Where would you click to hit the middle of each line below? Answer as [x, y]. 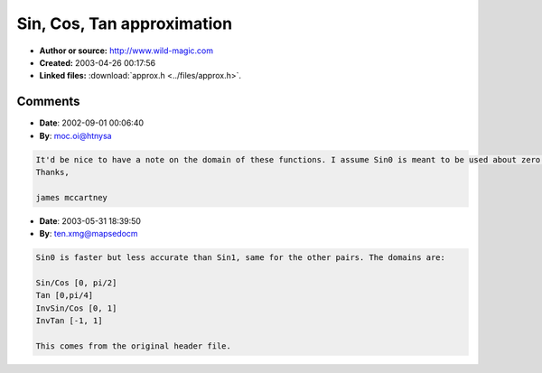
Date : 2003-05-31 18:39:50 [90, 220]
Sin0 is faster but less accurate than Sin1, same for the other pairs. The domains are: [241, 258]
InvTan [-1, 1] [69, 321]
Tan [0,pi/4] [65, 295]
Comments [48, 102]
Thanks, [52, 172]
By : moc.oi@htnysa [75, 135]
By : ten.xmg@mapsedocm [89, 234]
